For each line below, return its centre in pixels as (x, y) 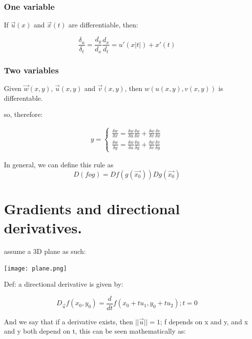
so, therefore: (23, 114)
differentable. (23, 98)
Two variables (31, 70)
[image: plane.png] (35, 268)
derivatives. (43, 227)
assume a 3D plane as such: (45, 251)
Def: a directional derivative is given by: (64, 284)
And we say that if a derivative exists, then (69, 321)
